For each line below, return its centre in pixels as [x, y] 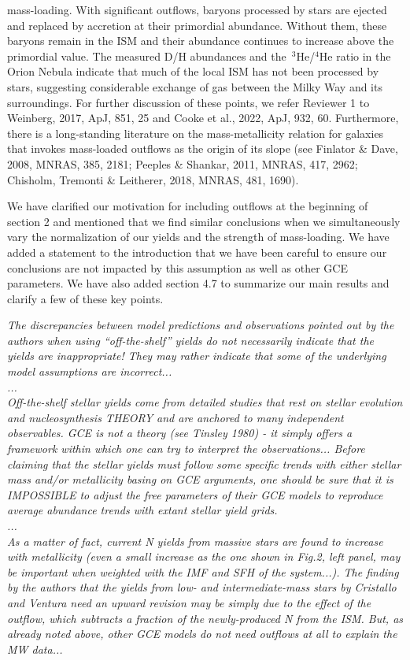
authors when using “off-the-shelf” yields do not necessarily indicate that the [191, 340]
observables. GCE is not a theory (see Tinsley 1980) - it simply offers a [180, 433]
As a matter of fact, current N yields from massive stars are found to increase [195, 541]
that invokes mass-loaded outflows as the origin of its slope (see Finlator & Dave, [203, 148]
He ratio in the [355, 56]
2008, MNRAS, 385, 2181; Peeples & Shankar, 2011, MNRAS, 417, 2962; [183, 163]
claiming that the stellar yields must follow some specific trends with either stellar [204, 463]
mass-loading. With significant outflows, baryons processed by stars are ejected [197, 9]
